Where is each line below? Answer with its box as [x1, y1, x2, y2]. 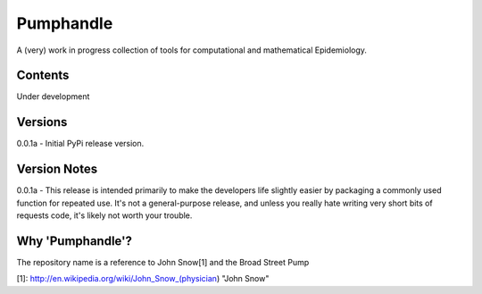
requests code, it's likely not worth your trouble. [16, 210, 193, 221]
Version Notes [16, 162, 98, 177]
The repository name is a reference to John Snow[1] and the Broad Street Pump [16, 256, 310, 267]
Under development [16, 91, 90, 102]
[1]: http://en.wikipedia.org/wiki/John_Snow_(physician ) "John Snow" [16, 273, 270, 284]
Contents [16, 68, 70, 83]
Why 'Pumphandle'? [16, 233, 133, 248]
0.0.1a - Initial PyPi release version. [16, 139, 145, 149]
